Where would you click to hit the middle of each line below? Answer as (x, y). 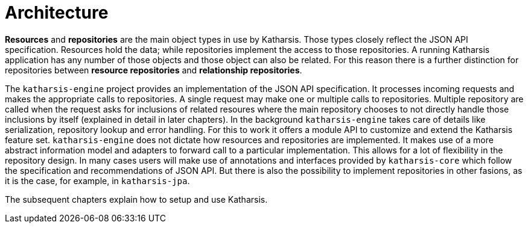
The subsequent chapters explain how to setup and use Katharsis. (136, 199)
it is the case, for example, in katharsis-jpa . (97, 180)
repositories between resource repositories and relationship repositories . (154, 70)
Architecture (57, 13)
